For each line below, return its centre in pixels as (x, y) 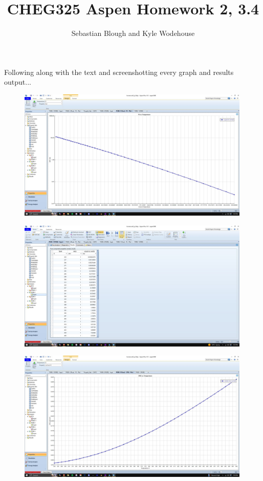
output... (18, 82)
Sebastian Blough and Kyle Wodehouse (133, 33)
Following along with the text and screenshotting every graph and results (119, 72)
